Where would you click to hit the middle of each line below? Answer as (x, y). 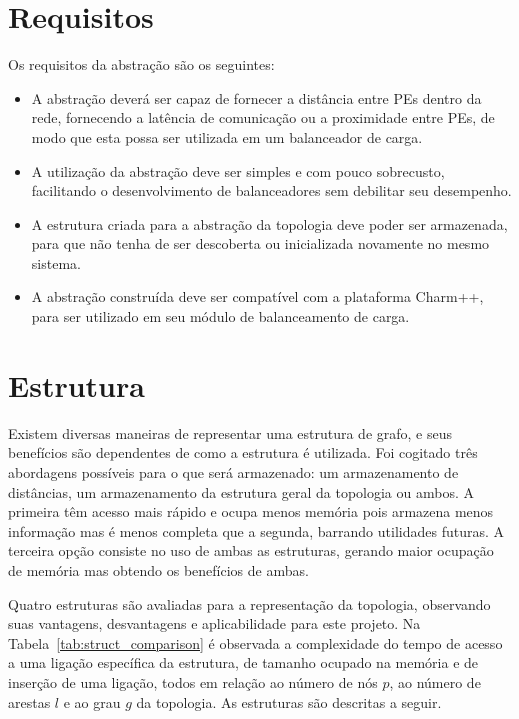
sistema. (56, 262)
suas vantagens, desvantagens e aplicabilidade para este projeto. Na (214, 623)
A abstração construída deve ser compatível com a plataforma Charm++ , (257, 296)
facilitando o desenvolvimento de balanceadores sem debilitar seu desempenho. (271, 190)
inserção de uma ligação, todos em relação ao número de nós (193, 681)
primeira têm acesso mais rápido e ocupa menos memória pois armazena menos (251, 511)
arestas (29, 701)
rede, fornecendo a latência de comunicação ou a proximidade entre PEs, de (263, 117)
